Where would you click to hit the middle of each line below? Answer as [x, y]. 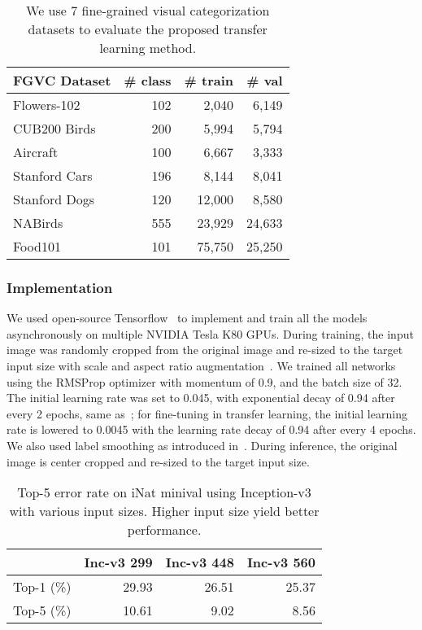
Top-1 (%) [42, 587]
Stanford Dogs [54, 199]
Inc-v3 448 [200, 562]
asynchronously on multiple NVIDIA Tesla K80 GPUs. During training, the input [210, 333]
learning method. [148, 48]
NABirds [38, 223]
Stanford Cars [53, 175]
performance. [164, 530]
